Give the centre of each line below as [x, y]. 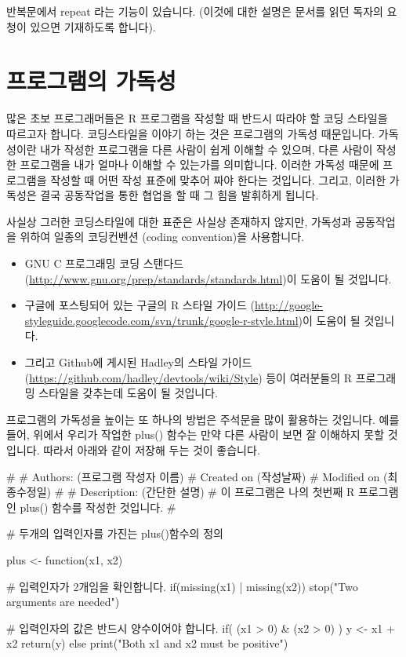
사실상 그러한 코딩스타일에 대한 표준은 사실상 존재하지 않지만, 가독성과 [179, 221]
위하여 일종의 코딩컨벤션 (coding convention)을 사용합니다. [162, 237]
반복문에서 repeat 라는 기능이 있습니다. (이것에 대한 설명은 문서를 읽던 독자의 [195, 11]
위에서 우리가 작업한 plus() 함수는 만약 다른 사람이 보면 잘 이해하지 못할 [209, 434]
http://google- [289, 305]
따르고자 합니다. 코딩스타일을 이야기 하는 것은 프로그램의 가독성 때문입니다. [191, 133]
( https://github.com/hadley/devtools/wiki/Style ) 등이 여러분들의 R [188, 377]
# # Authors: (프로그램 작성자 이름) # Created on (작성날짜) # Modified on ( [197, 476]
